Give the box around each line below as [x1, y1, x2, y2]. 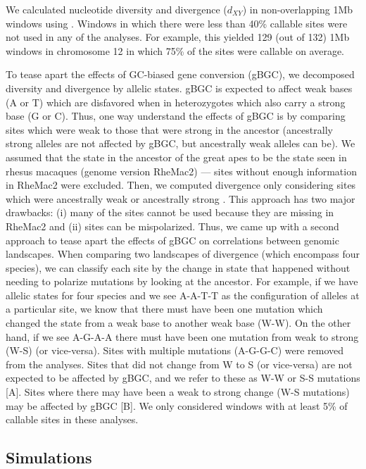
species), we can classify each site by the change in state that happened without [6, 260, 351, 275]
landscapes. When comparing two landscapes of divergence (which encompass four [6, 246, 360, 261]
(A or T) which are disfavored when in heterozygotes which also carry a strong [6, 94, 346, 109]
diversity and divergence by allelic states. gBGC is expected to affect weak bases [6, 80, 353, 95]
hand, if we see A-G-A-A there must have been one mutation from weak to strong [6, 329, 359, 344]
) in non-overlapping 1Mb [242, 2, 353, 16]
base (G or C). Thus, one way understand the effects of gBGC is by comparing [6, 108, 346, 123]
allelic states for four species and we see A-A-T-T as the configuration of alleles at [6, 287, 360, 302]
